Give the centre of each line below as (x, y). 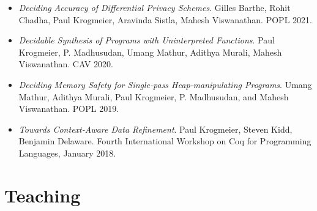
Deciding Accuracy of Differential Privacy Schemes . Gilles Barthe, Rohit (155, 7)
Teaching (43, 195)
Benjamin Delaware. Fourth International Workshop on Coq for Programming (165, 141)
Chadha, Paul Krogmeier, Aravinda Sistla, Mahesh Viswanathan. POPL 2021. (165, 19)
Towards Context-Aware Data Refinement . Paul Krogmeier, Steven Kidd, (155, 129)
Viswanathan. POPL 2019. (69, 109)
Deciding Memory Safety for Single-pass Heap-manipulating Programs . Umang (165, 84)
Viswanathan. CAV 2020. (66, 64)
